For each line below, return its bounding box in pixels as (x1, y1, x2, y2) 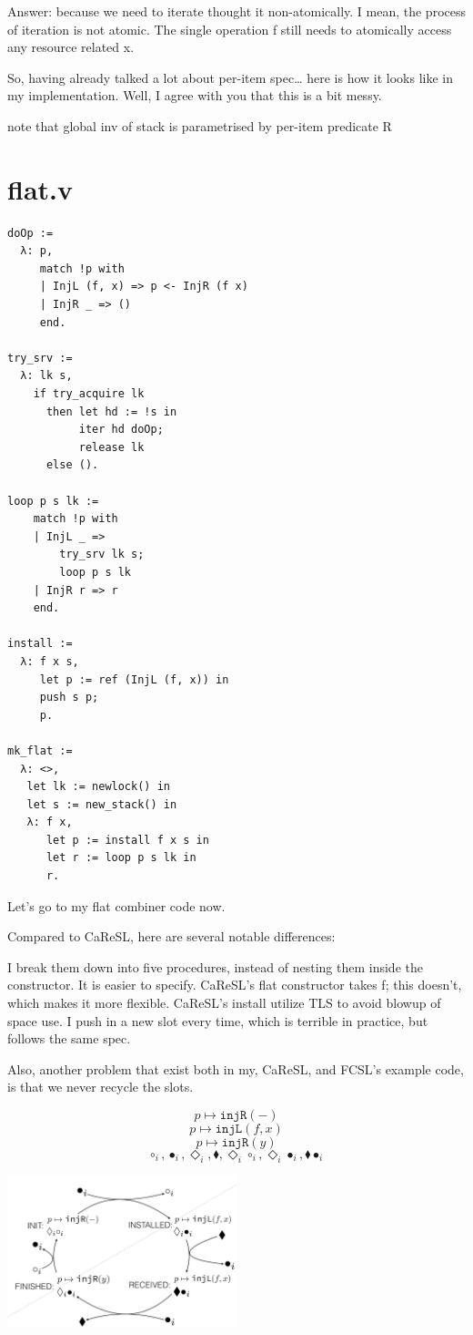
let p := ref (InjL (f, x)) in (39, 673, 229, 686)
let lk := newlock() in (26, 780, 170, 794)
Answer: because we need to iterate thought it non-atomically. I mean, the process (7, 2, 466, 20)
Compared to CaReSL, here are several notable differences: (7, 927, 336, 946)
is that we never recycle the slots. (7, 1077, 194, 1096)
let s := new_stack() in (26, 797, 177, 811)
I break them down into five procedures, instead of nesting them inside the (7, 957, 423, 976)
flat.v (7, 169, 73, 207)
